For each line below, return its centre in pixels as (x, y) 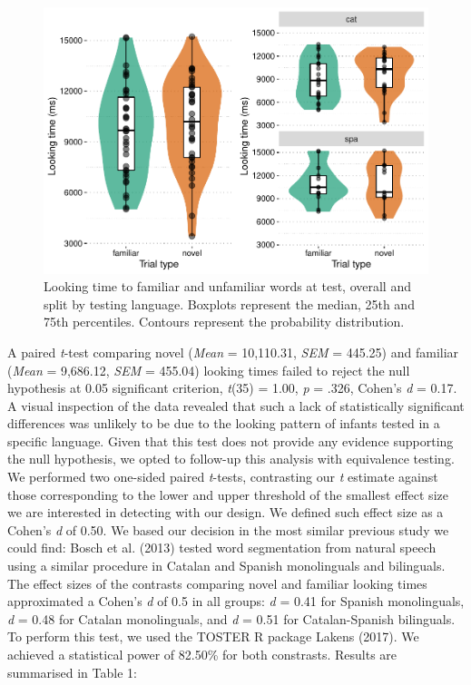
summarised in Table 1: (72, 672)
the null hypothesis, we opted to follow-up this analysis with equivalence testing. (231, 459)
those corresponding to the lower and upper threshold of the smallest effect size (228, 494)
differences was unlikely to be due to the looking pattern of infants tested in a (224, 423)
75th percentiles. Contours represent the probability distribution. (224, 322)
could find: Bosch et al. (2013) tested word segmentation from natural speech (222, 548)
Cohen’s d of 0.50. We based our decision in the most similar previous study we (228, 529)
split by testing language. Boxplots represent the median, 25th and (229, 303)
